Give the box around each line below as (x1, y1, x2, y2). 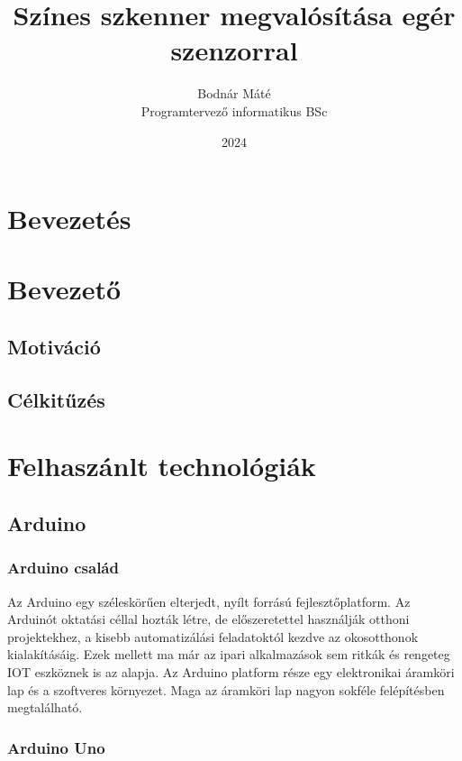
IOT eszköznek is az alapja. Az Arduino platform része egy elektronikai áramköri (7, 662, 455, 681)
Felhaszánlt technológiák (7, 447, 316, 484)
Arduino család (7, 556, 119, 579)
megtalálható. (7, 698, 83, 717)
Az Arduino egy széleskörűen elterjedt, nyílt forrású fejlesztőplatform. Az (7, 591, 411, 610)
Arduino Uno (7, 736, 105, 758)
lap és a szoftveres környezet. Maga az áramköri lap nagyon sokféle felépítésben (7, 680, 445, 699)
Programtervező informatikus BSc (140, 101, 328, 120)
